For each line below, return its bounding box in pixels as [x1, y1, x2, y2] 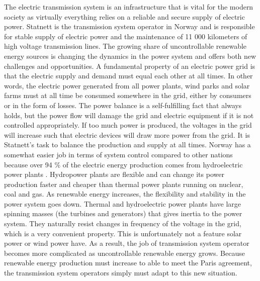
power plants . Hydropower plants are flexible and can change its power [4, 169, 224, 179]
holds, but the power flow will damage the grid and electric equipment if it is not [4, 110, 254, 120]
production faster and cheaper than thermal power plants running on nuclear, [4, 178, 243, 189]
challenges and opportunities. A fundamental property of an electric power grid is [4, 60, 255, 71]
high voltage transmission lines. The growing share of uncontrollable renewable [4, 41, 247, 51]
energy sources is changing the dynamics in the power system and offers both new [4, 50, 256, 61]
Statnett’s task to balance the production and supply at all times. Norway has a [4, 139, 251, 150]
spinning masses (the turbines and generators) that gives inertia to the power [4, 208, 242, 219]
